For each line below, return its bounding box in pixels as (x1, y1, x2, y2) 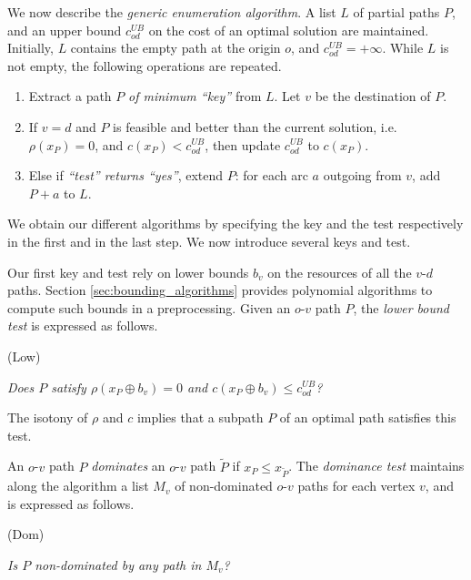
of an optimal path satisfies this (279, 408, 456, 427)
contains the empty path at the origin (70, 38, 281, 57)
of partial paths (353, 3, 440, 21)
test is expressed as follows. (7, 316, 158, 335)
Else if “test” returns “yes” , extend (28, 166, 224, 185)
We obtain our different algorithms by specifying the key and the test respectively (7, 214, 464, 233)
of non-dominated (175, 476, 273, 495)
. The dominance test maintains (288, 456, 465, 475)
